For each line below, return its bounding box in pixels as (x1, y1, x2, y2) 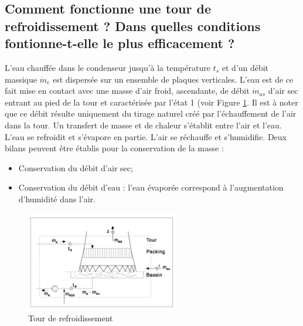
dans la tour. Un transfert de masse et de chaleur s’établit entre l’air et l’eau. (5, 118, 282, 131)
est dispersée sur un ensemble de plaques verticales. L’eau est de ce (52, 73, 294, 85)
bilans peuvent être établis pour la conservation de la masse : (5, 142, 224, 154)
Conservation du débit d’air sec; (18, 161, 133, 174)
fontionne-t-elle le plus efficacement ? (5, 34, 235, 52)
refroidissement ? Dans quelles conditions (5, 16, 261, 35)
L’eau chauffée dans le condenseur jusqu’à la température (5, 61, 210, 73)
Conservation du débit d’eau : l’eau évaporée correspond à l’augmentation (18, 181, 284, 193)
